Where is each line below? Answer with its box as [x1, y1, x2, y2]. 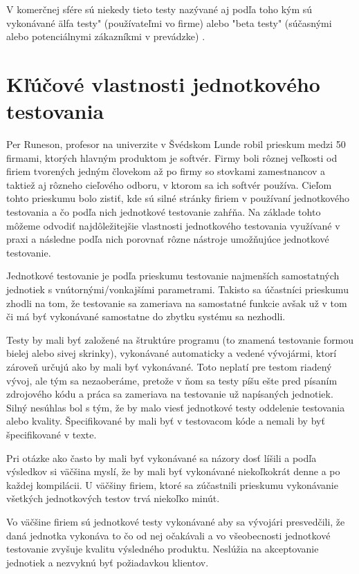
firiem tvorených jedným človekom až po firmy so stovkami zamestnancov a [6, 164, 326, 178]
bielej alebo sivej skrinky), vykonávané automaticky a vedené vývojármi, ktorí [6, 346, 337, 360]
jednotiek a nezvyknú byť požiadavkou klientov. [6, 555, 209, 569]
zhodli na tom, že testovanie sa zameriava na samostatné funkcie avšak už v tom [6, 295, 347, 310]
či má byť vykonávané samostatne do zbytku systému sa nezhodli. [6, 309, 286, 324]
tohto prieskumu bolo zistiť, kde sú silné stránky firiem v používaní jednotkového [6, 191, 349, 205]
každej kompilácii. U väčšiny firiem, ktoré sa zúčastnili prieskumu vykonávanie [6, 477, 338, 492]
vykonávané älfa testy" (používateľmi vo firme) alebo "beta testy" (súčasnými [6, 15, 332, 30]
